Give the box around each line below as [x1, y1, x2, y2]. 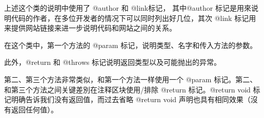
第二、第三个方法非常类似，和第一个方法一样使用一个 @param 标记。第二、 [4, 74, 257, 84]
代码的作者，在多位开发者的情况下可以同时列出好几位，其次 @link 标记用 [11, 12, 256, 23]
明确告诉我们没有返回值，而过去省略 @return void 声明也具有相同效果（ [11, 94, 251, 105]
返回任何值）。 [11, 104, 58, 114]
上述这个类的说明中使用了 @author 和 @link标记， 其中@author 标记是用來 [4, 3, 251, 13]
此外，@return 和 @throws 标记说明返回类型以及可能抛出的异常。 [4, 57, 221, 67]
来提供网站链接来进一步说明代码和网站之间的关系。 [4, 22, 176, 33]
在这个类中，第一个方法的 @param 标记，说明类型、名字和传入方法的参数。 [4, 39, 257, 50]
